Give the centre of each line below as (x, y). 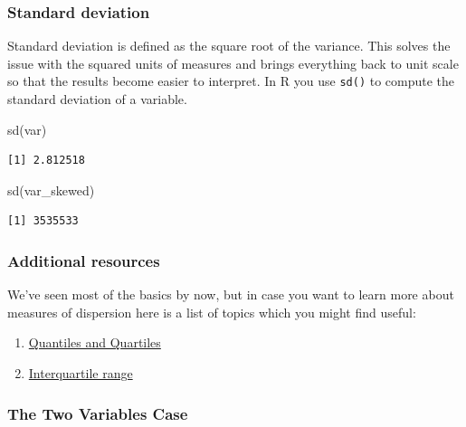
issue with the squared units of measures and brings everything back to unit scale (233, 63)
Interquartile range (81, 373)
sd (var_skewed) (51, 190)
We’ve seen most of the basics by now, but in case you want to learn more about (231, 294)
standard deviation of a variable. (97, 99)
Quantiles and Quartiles (95, 342)
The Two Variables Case (98, 413)
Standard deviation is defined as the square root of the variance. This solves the (229, 46)
